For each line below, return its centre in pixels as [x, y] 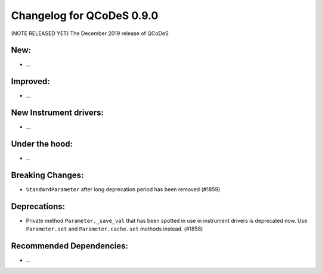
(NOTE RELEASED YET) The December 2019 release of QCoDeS [90, 33]
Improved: [30, 81]
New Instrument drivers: [58, 113]
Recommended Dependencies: [69, 246]
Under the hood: [42, 144]
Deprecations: [38, 206]
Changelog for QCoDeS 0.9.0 [85, 15]
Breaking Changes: [47, 175]
